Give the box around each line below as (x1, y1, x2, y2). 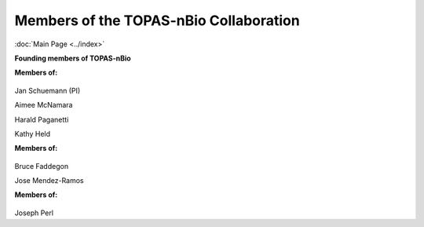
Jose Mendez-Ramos (14, 176, 84, 185)
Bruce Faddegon (14, 161, 69, 170)
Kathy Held (14, 129, 51, 138)
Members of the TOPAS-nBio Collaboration (14, 12, 300, 29)
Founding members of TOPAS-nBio (14, 53, 131, 63)
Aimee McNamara (14, 101, 73, 110)
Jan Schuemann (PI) (14, 86, 81, 95)
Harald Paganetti (14, 115, 69, 124)
